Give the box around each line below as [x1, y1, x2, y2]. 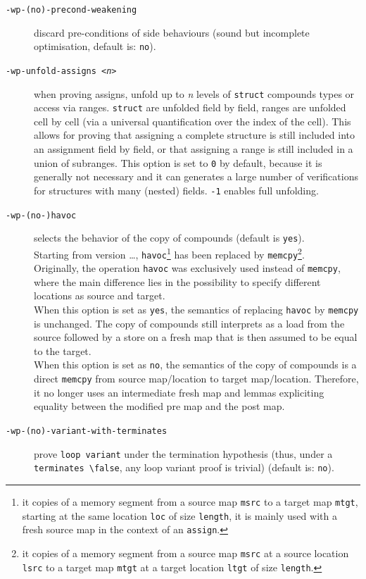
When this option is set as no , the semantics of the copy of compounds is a [34, 357, 357, 372]
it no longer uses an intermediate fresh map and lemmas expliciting [34, 385, 324, 399]
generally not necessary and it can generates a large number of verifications [34, 169, 358, 184]
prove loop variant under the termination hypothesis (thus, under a [34, 446, 333, 461]
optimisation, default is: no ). [34, 39, 156, 54]
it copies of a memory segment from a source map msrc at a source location [22, 545, 349, 560]
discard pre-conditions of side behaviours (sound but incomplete [34, 25, 310, 39]
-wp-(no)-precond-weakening [6, 5, 137, 15]
